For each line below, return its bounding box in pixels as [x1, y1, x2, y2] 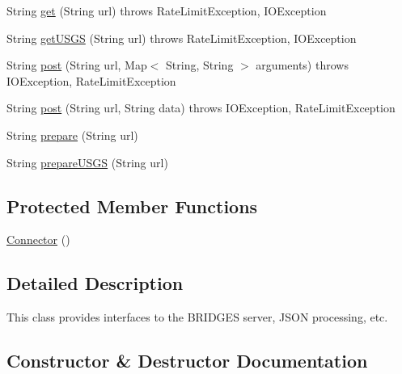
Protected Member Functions [6, 193, 258, 218]
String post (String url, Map [6, 57, 147, 74]
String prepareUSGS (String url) [6, 153, 168, 170]
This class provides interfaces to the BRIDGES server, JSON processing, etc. [6, 309, 388, 326]
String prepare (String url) [6, 126, 138, 143]
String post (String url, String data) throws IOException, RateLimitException [6, 99, 396, 116]
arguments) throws [256, 57, 349, 74]
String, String [166, 57, 234, 74]
